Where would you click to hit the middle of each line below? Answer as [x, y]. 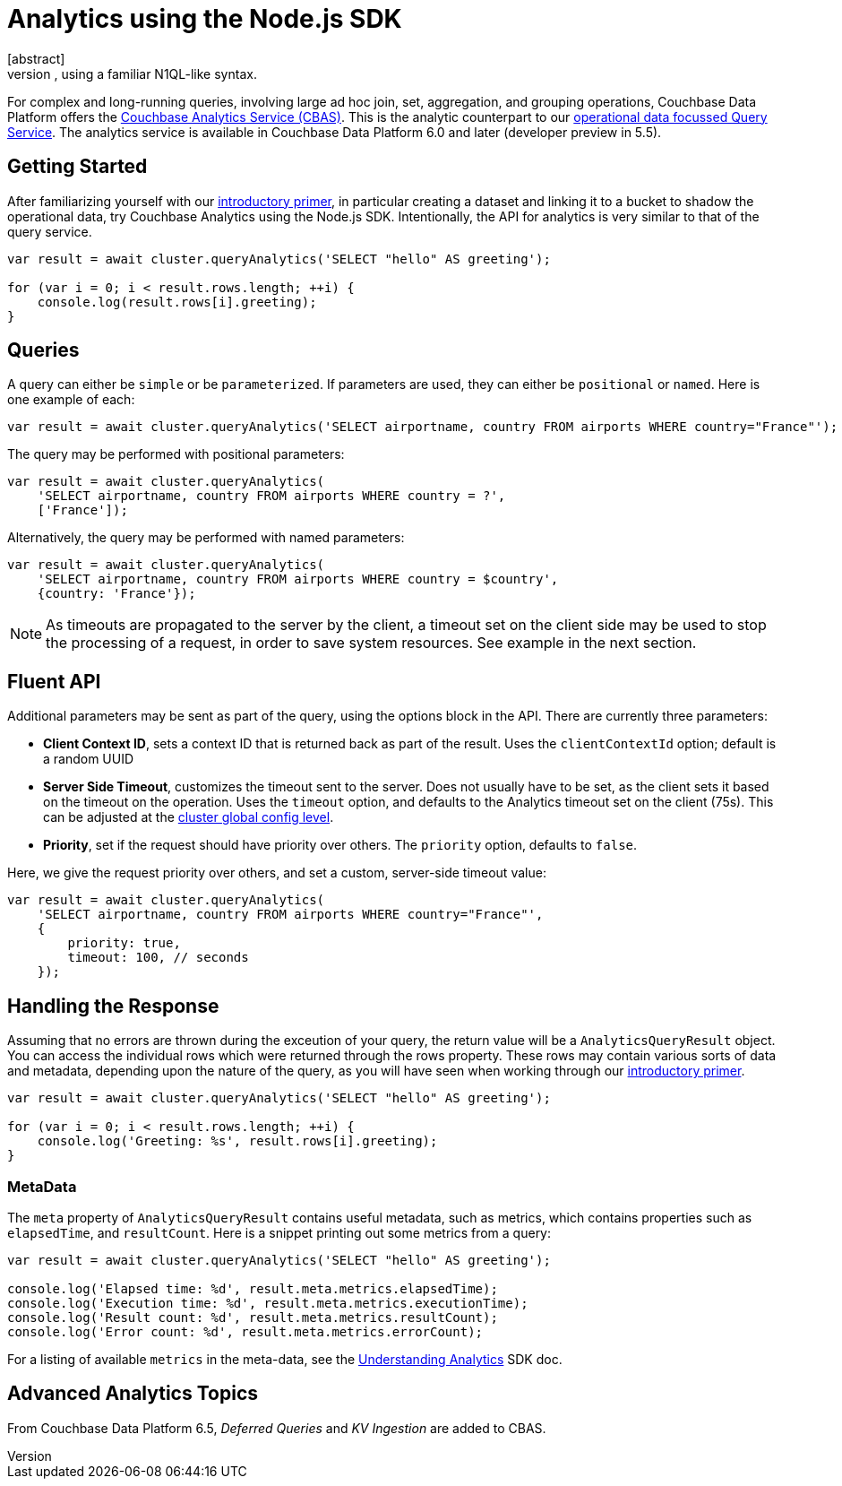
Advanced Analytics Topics [133, 1394]
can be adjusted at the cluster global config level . [189, 817]
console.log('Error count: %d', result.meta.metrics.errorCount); [245, 1331]
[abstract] [36, 58]
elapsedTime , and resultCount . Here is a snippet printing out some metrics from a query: [279, 1232]
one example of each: [71, 400]
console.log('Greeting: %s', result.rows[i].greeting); [237, 1141]
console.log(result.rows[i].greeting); [177, 302]
